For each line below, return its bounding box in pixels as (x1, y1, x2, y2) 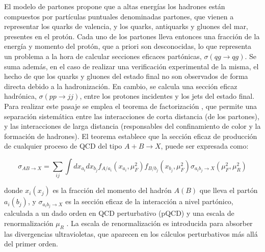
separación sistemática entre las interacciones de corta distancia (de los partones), (4, 110, 259, 121)
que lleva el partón (199, 185, 258, 195)
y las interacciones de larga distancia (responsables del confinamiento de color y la (4, 121, 261, 131)
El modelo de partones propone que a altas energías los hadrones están (4, 1, 225, 11)
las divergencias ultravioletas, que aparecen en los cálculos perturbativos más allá (4, 228, 258, 239)
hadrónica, (4, 91, 37, 101)
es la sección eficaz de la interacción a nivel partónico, (65, 196, 233, 207)
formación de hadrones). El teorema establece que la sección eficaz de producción (4, 130, 257, 141)
